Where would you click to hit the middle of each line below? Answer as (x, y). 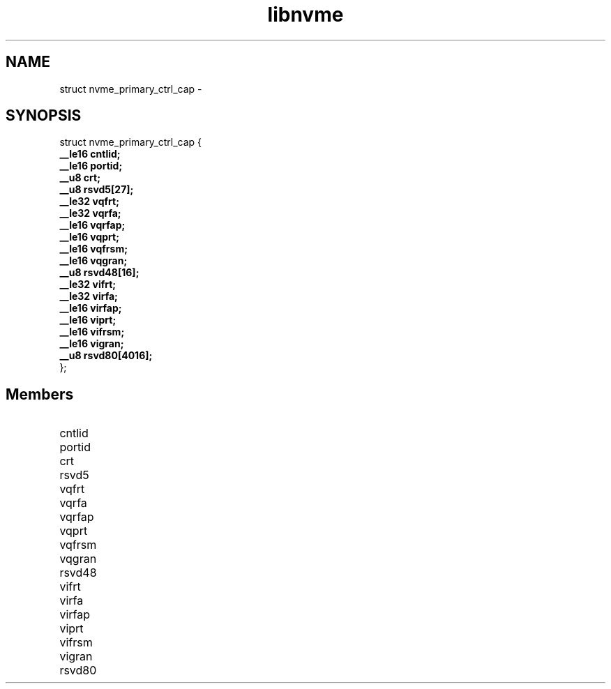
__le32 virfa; (89, 296)
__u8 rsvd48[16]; (99, 273)
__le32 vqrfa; (90, 213)
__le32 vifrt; (88, 285)
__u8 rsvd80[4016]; (106, 356)
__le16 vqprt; (89, 237)
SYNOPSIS (44, 116)
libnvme (305, 15)
